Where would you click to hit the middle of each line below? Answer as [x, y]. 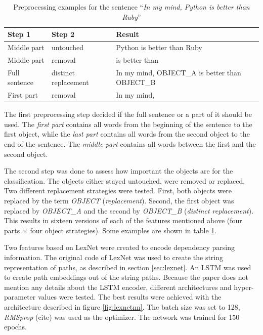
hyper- [244, 287]
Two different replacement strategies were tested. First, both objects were [118, 191]
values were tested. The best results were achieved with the [129, 297]
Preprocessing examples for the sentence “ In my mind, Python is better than [131, 7]
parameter [20, 297]
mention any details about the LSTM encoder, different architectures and [118, 287]
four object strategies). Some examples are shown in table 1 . [123, 230]
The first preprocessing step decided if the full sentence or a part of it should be [128, 114]
